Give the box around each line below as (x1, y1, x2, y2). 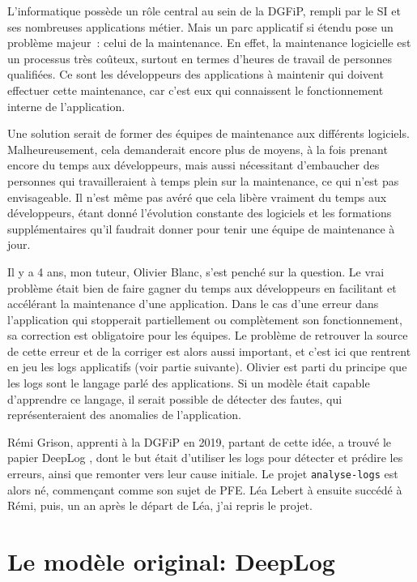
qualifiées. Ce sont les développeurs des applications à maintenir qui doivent (7, 66, 384, 83)
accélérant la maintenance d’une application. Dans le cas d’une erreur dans (7, 295, 379, 312)
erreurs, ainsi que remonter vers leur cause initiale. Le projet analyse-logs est (7, 465, 398, 482)
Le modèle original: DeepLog (7, 545, 335, 578)
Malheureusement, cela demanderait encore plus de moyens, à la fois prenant (7, 140, 388, 157)
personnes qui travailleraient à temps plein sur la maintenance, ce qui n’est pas (7, 172, 399, 189)
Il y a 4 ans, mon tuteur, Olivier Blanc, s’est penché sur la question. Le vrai (7, 263, 385, 280)
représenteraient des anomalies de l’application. (7, 406, 241, 423)
